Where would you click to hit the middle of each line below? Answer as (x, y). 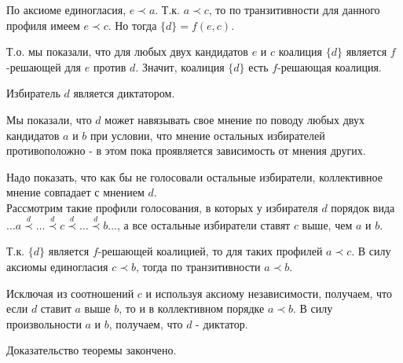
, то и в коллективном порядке (192, 308)
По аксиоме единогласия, (66, 9)
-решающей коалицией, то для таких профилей (210, 251)
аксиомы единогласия (57, 266)
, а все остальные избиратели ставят (203, 224)
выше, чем (327, 224)
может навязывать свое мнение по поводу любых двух (234, 119)
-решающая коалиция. (330, 66)
